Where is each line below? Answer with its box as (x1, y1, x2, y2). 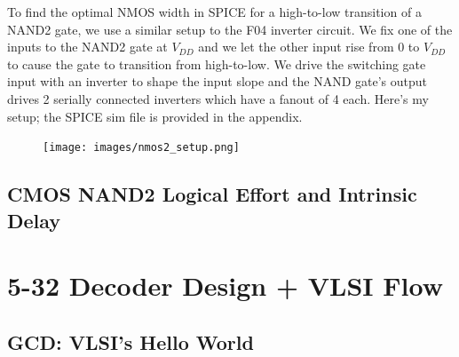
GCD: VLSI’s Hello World (7, 328, 254, 355)
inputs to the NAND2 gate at (7, 37, 168, 56)
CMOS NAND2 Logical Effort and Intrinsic (7, 180, 417, 208)
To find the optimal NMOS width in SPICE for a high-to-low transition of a (7, 3, 422, 20)
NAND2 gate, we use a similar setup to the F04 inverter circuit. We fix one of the (7, 20, 453, 38)
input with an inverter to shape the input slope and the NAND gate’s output (7, 72, 428, 91)
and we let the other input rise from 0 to (198, 37, 420, 56)
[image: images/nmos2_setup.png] (43, 141, 240, 155)
